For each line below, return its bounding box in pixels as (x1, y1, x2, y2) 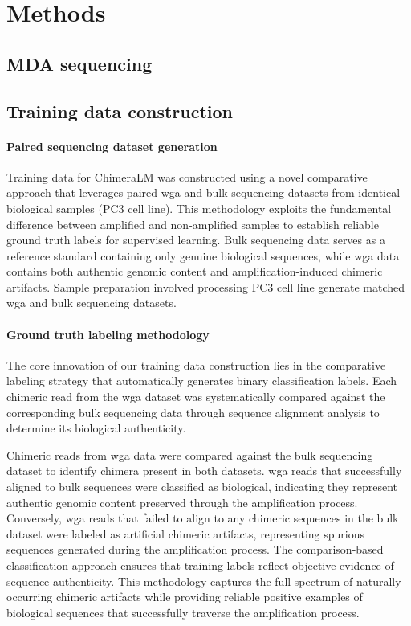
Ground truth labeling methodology (6, 325, 210, 342)
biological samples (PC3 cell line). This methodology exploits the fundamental (6, 199, 392, 216)
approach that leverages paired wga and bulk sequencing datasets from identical (6, 184, 401, 201)
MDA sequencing (6, 51, 153, 76)
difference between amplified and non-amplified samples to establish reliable (6, 215, 379, 232)
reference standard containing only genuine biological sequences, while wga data (6, 247, 400, 264)
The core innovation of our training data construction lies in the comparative (6, 356, 386, 373)
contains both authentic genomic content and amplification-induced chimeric (6, 263, 383, 280)
